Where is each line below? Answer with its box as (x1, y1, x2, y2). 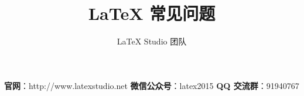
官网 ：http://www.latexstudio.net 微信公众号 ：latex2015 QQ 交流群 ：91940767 (4, 79, 299, 91)
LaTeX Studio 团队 (117, 35, 187, 47)
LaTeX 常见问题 (88, 1, 216, 25)
